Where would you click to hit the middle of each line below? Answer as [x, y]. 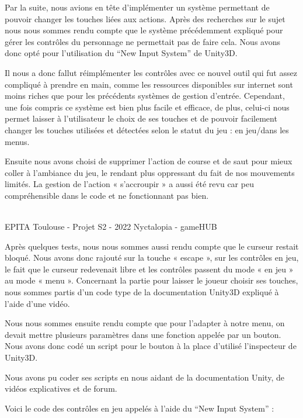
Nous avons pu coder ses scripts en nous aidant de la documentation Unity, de [144, 377]
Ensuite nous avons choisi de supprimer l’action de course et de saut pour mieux [149, 161]
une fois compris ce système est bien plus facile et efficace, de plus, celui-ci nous [147, 107]
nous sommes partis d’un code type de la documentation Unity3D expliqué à [142, 292]
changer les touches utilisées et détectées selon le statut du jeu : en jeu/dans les [147, 129]
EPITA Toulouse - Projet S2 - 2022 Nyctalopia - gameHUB [111, 227]
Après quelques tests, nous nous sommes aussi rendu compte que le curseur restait [152, 246]
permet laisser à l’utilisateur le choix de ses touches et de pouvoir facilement [141, 118]
